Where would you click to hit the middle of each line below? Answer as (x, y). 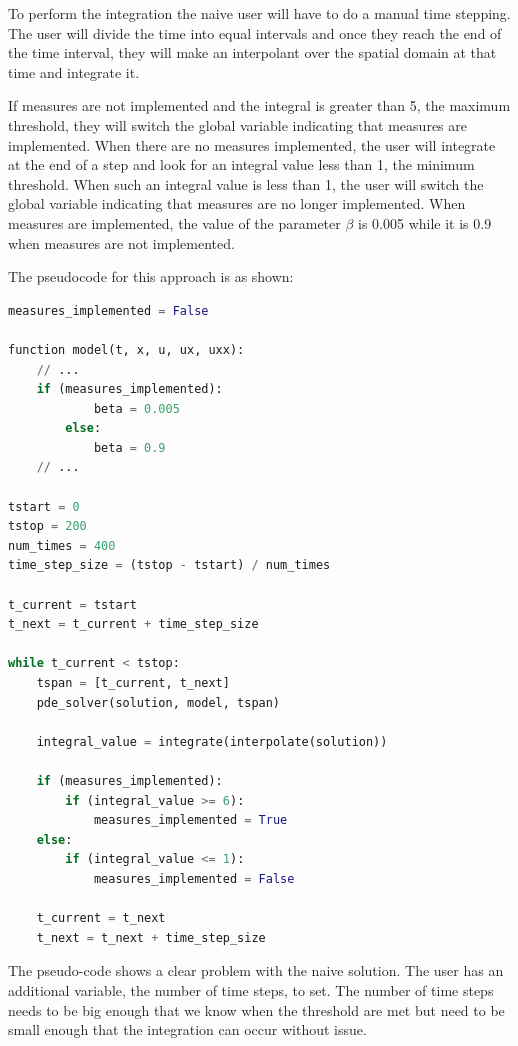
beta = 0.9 (129, 447)
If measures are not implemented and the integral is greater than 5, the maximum (259, 105)
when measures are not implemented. (121, 242)
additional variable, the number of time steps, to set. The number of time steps (251, 989)
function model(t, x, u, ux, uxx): (126, 349)
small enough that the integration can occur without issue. (187, 1029)
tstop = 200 (47, 526)
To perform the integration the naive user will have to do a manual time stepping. (259, 13)
